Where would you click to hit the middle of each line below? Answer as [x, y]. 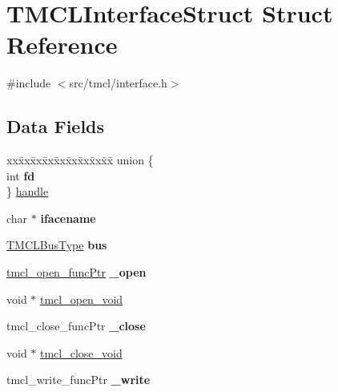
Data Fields [56, 126]
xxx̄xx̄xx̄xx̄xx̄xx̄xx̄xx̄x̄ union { [80, 160]
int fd [21, 175]
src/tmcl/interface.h [118, 83]
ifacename [68, 218]
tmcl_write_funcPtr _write [78, 380]
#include [29, 83]
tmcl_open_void [82, 299]
